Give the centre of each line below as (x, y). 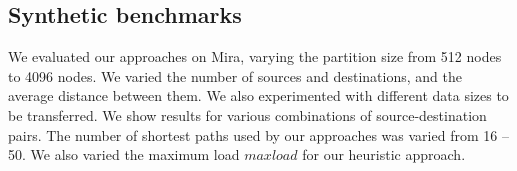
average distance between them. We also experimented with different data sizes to (258, 95)
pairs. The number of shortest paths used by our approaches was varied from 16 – (258, 134)
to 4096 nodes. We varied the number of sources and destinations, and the (235, 75)
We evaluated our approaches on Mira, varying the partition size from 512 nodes (255, 56)
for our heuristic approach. (384, 154)
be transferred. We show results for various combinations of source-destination (247, 114)
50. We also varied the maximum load (124, 154)
